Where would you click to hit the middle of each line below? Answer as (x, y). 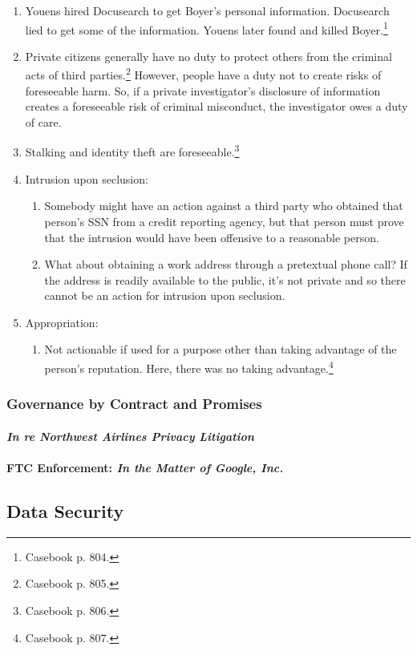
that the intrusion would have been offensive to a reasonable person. (212, 237)
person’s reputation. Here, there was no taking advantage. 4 (189, 367)
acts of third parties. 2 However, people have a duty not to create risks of (203, 74)
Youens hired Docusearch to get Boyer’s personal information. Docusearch (207, 10)
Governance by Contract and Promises (134, 404)
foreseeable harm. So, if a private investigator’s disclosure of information (203, 90)
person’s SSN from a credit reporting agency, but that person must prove (224, 221)
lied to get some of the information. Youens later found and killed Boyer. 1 (206, 28)
